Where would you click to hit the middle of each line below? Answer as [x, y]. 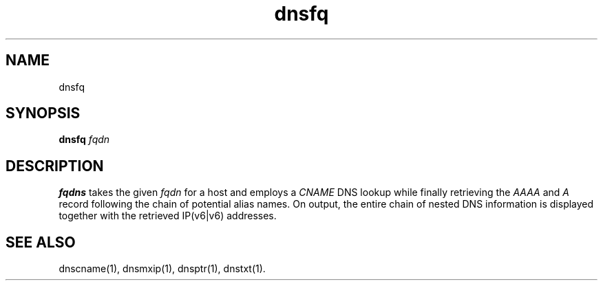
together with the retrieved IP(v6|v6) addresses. [168, 216]
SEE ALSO [41, 242]
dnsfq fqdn [84, 140]
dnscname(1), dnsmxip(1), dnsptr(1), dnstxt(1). [162, 269]
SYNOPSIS [43, 113]
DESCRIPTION [55, 166]
